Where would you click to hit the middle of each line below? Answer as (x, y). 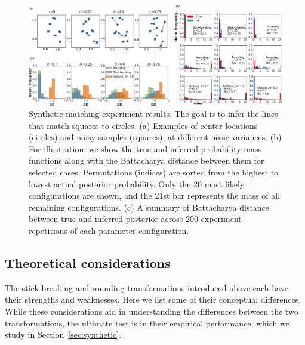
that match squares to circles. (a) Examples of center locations (143, 125)
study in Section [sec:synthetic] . (63, 335)
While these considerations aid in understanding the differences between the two (152, 311)
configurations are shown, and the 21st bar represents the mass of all (155, 195)
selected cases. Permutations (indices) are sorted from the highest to (154, 172)
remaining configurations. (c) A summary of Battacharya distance (149, 207)
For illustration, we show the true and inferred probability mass (145, 148)
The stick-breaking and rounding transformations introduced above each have (147, 287)
